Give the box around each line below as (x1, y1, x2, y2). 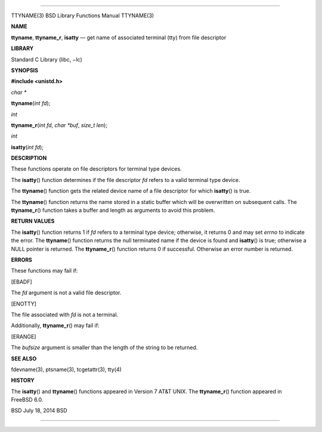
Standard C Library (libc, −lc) (11, 55, 83, 63)
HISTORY (11, 377, 35, 384)
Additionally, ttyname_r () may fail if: (11, 322, 100, 329)
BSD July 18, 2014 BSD (11, 407, 68, 414)
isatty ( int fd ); (11, 143, 44, 150)
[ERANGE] (11, 333, 36, 340)
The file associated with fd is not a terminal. (11, 311, 119, 318)
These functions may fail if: (11, 267, 78, 274)
